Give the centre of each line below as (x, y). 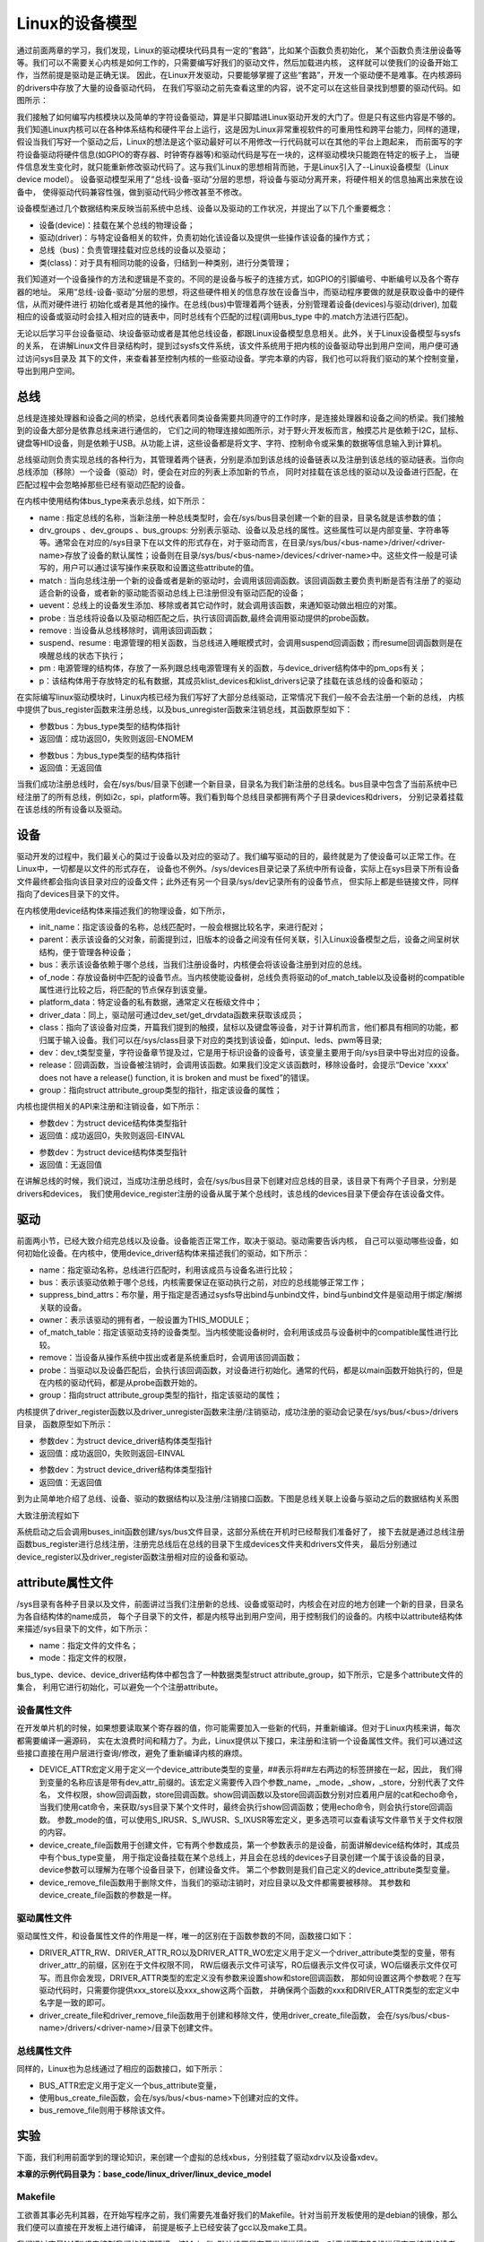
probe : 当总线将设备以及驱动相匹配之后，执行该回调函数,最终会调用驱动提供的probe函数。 (207, 618)
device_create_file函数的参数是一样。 (108, 1895)
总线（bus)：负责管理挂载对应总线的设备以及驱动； (134, 250)
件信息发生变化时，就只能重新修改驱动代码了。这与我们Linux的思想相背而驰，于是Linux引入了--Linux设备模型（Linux (233, 167)
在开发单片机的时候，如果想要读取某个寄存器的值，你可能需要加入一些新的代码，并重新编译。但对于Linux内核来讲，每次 (238, 1728)
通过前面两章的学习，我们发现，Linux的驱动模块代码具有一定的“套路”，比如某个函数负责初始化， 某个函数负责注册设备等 (239, 50)
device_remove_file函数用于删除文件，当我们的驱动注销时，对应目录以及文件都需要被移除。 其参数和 (225, 1882)
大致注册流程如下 (48, 1515)
